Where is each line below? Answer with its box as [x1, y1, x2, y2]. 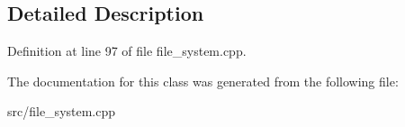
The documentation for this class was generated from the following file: [7, 71, 399, 90]
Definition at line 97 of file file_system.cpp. [7, 41, 247, 60]
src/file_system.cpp [7, 102, 116, 121]
